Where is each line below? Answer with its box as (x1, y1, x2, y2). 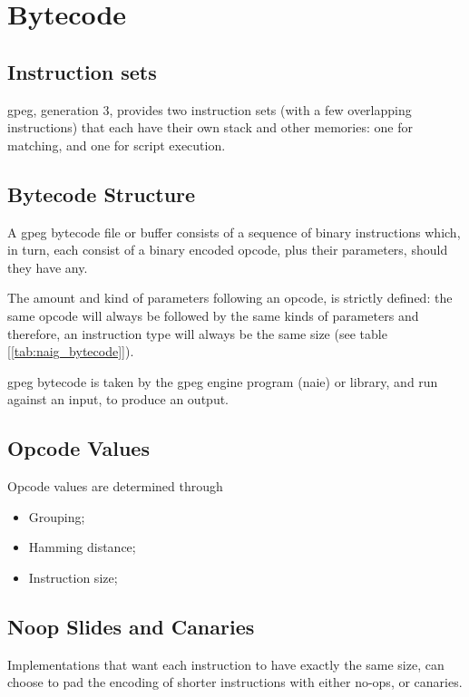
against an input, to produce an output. (7, 390, 230, 409)
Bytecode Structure (7, 179, 196, 208)
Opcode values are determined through (7, 477, 223, 496)
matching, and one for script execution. (7, 135, 226, 154)
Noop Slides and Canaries (7, 612, 255, 640)
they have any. (7, 257, 88, 276)
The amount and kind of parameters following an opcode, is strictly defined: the (7, 288, 453, 307)
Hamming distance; (28, 537, 136, 557)
